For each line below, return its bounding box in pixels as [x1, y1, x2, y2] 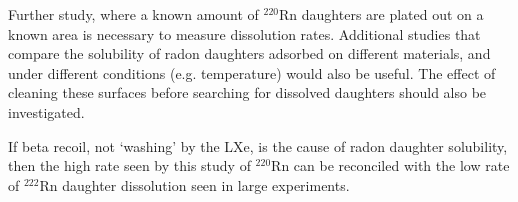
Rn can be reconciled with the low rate [271, 155, 510, 176]
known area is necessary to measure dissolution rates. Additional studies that [8, 23, 481, 44]
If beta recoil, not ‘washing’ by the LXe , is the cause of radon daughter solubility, [8, 135, 508, 156]
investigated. [8, 101, 85, 122]
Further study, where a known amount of [8, 4, 259, 24]
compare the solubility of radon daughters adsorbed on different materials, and [8, 43, 491, 64]
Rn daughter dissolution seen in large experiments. [39, 174, 350, 195]
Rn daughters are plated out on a [279, 4, 484, 24]
